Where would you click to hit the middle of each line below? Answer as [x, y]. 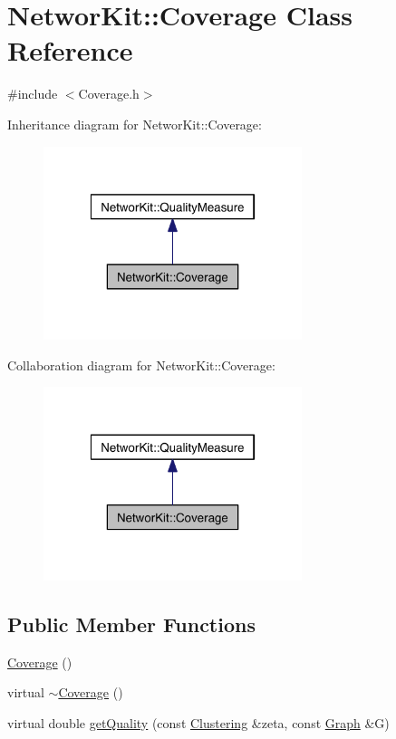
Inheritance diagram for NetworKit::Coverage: [135, 124]
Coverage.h [109, 94]
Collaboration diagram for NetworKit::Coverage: [141, 365]
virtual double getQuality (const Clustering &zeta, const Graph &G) [198, 723]
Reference [70, 50]
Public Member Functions [131, 624]
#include [33, 94]
